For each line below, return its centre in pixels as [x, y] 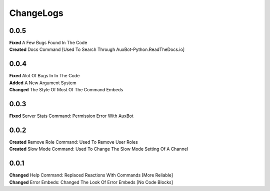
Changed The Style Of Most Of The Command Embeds [66, 90]
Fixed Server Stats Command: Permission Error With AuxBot [71, 116]
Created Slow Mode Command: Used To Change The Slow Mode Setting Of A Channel [99, 149]
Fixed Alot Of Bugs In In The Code [44, 76]
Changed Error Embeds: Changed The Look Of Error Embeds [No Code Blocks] [91, 182]
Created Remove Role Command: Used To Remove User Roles [74, 142]
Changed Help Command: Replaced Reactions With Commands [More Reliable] [91, 175]
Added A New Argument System [43, 83]
